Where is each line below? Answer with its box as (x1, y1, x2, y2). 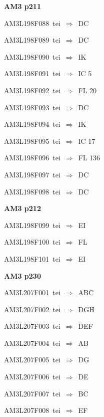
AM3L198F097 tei (4, 169, 60, 179)
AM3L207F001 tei (4, 287, 60, 298)
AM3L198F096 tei (4, 152, 60, 163)
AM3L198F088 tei (4, 18, 60, 28)
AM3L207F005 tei (4, 354, 60, 365)
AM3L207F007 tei (4, 388, 60, 398)
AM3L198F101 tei (4, 253, 60, 264)
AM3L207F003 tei (4, 321, 60, 331)
